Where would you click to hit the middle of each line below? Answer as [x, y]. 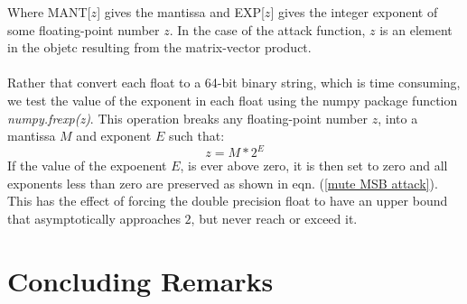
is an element [416, 29]
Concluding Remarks [140, 280]
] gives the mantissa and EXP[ [181, 12]
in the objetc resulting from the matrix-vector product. [159, 47]
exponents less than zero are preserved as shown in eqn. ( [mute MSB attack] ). [223, 183]
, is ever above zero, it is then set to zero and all [314, 166]
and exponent [114, 136]
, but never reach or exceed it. [274, 219]
